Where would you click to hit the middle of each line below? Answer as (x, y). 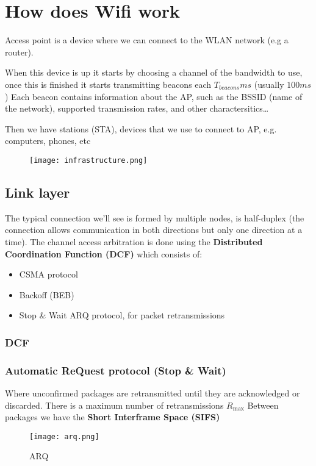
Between (263, 405)
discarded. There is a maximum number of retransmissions (114, 405)
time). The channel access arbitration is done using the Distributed (134, 241)
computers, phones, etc (48, 141)
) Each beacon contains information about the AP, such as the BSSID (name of (154, 96)
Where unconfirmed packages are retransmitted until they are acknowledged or (153, 393)
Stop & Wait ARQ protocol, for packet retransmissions (122, 315)
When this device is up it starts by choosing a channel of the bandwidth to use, (154, 72)
